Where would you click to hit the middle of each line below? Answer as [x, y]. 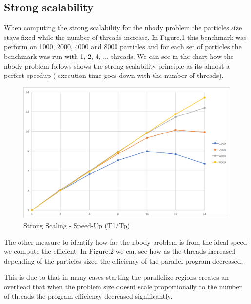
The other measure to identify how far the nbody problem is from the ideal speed [125, 241]
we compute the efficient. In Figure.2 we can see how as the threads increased [120, 251]
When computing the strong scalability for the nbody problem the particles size [123, 28]
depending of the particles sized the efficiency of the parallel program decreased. [124, 260]
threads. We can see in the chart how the [172, 56]
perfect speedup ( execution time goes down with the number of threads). [114, 75]
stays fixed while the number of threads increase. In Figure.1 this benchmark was [125, 37]
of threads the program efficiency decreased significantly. [88, 296]
